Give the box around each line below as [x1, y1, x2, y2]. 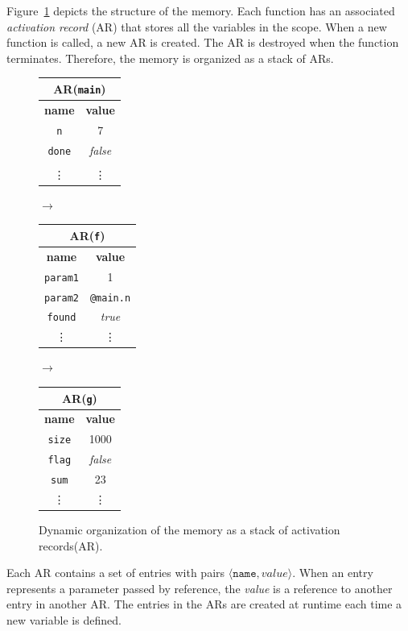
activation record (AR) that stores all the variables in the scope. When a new [6, 18, 387, 35]
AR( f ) [69, 226, 105, 243]
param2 [44, 292, 79, 304]
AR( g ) [61, 389, 97, 406]
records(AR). [39, 537, 103, 554]
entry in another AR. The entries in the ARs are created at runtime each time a [6, 596, 402, 612]
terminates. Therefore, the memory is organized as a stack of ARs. [6, 49, 334, 66]
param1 [44, 272, 79, 284]
